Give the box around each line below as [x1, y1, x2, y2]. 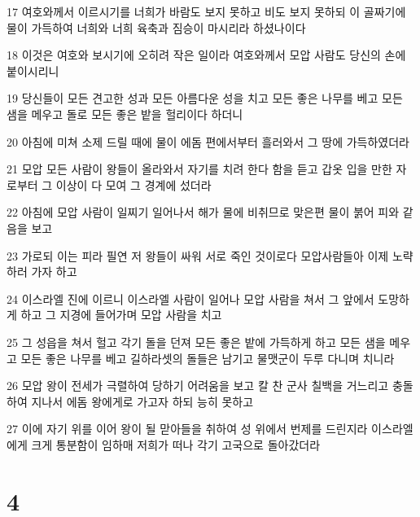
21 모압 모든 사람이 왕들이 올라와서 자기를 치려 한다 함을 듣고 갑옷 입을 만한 [7, 160, 392, 177]
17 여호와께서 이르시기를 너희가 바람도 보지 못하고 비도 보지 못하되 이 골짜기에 [7, 3, 406, 20]
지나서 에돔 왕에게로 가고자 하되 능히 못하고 [31, 392, 254, 410]
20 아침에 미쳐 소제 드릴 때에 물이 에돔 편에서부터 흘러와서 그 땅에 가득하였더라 [7, 133, 409, 150]
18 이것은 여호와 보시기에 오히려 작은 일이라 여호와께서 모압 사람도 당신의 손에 [7, 46, 406, 64]
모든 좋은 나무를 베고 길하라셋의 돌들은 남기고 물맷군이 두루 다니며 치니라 [20, 349, 395, 366]
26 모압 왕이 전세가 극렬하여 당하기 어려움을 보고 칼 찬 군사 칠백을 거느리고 [7, 377, 389, 394]
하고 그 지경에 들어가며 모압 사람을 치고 [20, 306, 222, 323]
